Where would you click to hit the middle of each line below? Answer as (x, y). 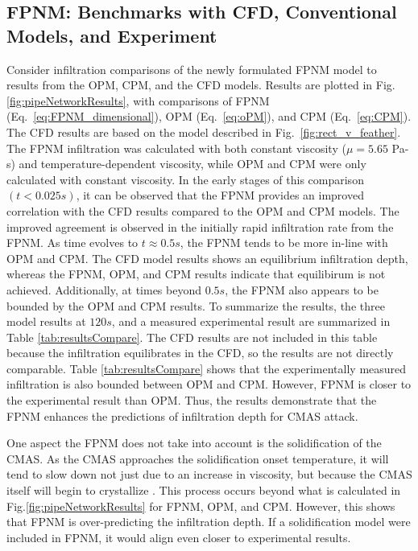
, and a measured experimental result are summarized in (251, 321)
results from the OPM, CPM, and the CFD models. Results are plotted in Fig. (201, 85)
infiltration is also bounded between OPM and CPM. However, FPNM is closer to (209, 384)
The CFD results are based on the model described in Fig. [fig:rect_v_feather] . (204, 132)
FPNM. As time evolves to (72, 243)
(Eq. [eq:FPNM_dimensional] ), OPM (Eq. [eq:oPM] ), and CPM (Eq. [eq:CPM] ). (209, 116)
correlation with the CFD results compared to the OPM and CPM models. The (203, 210)
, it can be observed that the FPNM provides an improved (220, 195)
